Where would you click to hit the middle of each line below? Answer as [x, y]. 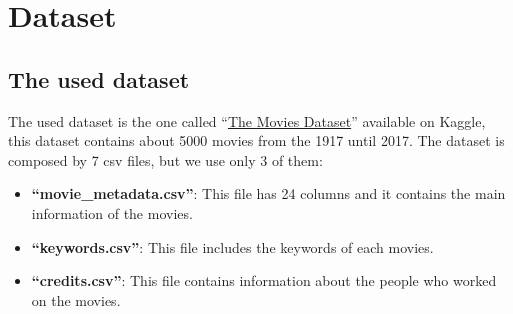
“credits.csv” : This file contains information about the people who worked [264, 280]
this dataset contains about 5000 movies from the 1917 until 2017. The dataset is [256, 140]
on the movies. [76, 299]
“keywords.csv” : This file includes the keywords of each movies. [232, 246]
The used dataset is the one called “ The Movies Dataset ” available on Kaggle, [247, 120]
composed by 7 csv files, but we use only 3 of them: [165, 159]
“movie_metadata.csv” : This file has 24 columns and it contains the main [268, 193]
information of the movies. [112, 212]
